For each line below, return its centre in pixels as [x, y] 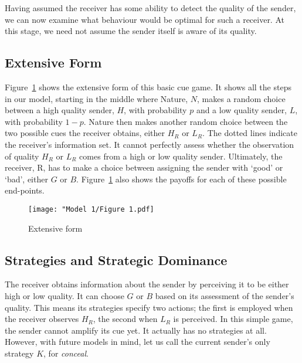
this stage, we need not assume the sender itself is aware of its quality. [131, 31]
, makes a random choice [241, 98]
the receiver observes [42, 319]
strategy [19, 353]
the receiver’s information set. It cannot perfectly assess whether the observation [150, 144]
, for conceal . [66, 353]
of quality [22, 156]
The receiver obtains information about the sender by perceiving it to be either [147, 284]
